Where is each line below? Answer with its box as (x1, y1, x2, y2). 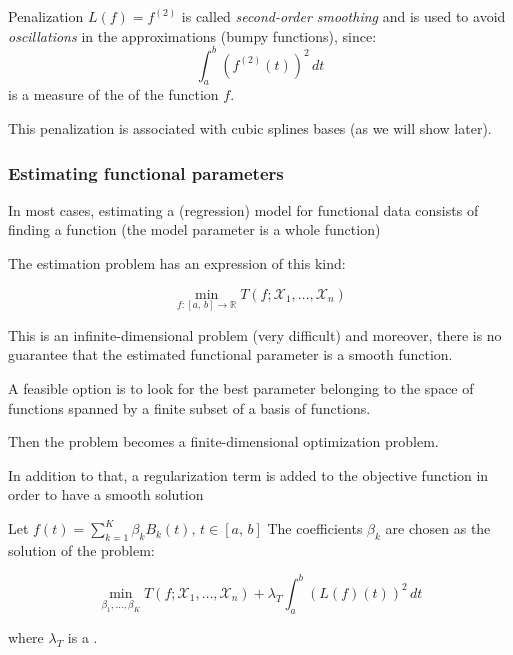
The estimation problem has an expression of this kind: (8, 253, 346, 274)
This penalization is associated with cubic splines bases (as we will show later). (8, 118, 492, 139)
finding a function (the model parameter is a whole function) (8, 219, 381, 240)
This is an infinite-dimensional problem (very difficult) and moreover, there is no (8, 324, 502, 345)
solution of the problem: (8, 539, 155, 560)
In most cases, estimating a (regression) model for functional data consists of (8, 199, 479, 220)
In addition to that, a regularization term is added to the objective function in (8, 464, 489, 485)
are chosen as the (385, 518, 491, 539)
